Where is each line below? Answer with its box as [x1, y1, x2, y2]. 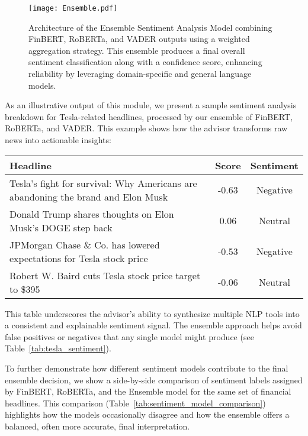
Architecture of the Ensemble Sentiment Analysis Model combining [28, 21, 272, 33]
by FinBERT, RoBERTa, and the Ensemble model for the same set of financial [5, 385, 291, 398]
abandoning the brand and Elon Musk [9, 189, 168, 204]
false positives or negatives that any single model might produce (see [5, 330, 254, 343]
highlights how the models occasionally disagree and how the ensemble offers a [5, 408, 290, 421]
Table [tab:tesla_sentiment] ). [5, 342, 111, 354]
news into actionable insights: [5, 134, 111, 146]
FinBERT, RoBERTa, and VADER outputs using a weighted [28, 33, 250, 45]
